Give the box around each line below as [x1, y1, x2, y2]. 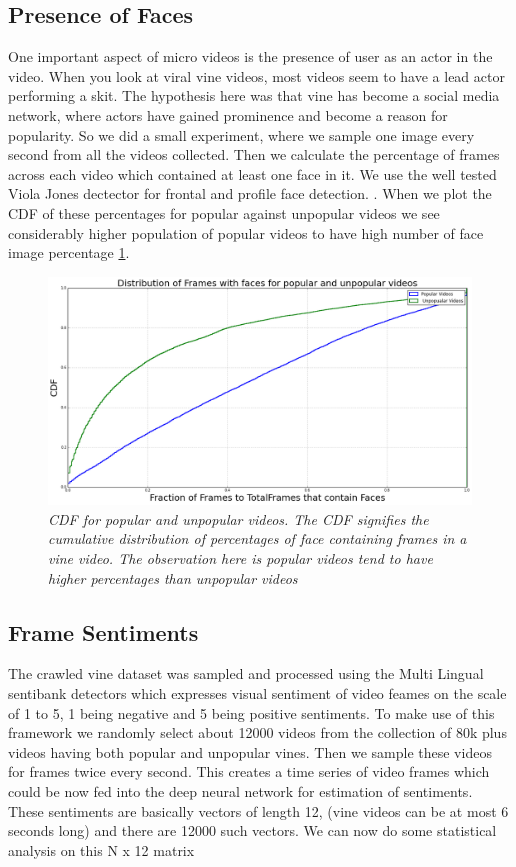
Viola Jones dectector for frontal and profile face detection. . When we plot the [8, 183, 492, 204]
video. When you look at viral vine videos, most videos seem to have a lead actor [8, 65, 505, 86]
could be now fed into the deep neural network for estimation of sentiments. [8, 781, 473, 802]
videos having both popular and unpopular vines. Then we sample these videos [8, 741, 492, 762]
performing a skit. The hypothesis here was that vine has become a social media [8, 85, 500, 106]
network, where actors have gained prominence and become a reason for [8, 104, 448, 125]
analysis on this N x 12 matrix [8, 839, 195, 860]
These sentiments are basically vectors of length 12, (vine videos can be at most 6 [8, 800, 509, 821]
